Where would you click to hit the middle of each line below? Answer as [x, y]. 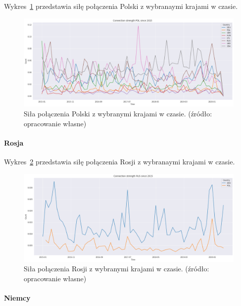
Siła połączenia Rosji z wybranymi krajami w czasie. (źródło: [117, 269]
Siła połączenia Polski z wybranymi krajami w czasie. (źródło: [118, 114]
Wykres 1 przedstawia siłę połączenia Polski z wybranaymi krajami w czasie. [121, 6]
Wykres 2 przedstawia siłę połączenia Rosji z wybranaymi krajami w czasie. [120, 162]
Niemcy [17, 298]
